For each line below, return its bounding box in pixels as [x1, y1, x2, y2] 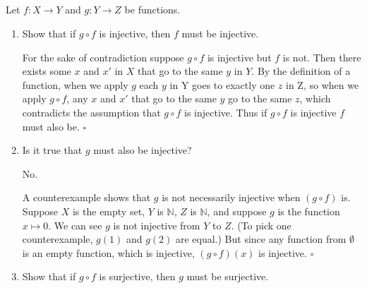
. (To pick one [231, 217, 291, 232]
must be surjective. [186, 269, 269, 284]
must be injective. [181, 25, 259, 40]
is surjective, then [99, 269, 176, 284]
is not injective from [113, 217, 200, 232]
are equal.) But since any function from [175, 232, 347, 246]
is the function [277, 203, 340, 218]
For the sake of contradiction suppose [22, 49, 184, 64]
